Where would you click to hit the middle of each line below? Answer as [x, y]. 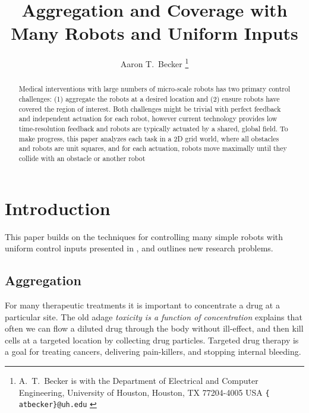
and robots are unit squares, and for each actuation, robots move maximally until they [153, 148]
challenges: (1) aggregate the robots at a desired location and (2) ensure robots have [149, 99]
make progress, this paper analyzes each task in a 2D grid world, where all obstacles [149, 138]
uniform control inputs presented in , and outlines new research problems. [139, 248]
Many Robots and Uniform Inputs [154, 33]
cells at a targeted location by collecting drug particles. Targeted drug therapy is [152, 340]
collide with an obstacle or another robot [82, 158]
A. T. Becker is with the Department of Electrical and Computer [138, 380]
